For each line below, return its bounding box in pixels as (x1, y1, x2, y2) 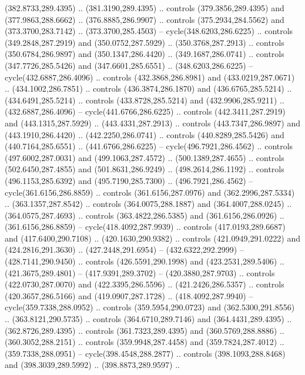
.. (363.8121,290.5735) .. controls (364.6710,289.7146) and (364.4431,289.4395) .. (5, 313, 292, 325)
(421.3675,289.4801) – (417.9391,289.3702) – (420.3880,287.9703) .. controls (5, 266, 275, 279)
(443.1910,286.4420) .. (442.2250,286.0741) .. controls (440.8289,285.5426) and (5, 128, 284, 140)
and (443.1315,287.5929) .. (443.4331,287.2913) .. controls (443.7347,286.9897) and (5, 116, 300, 129)
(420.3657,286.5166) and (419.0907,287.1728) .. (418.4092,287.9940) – (5, 289, 253, 302)
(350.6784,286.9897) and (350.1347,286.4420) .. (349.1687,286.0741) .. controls (5, 48, 284, 60)
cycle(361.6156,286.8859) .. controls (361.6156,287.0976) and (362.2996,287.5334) (5, 186, 295, 198)
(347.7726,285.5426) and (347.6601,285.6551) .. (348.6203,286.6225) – (5, 59, 253, 71)
